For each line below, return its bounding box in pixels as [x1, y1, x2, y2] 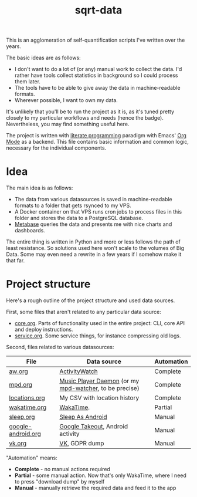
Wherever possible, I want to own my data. [14, 97, 118, 104]
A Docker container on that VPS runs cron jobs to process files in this [14, 208, 182, 215]
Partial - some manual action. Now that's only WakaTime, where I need [14, 472, 186, 479]
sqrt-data [74, 4, 123, 17]
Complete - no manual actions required [14, 466, 110, 473]
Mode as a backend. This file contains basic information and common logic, [6, 138, 189, 146]
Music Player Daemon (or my [59, 377, 140, 385]
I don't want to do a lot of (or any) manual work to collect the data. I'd [14, 66, 182, 73]
